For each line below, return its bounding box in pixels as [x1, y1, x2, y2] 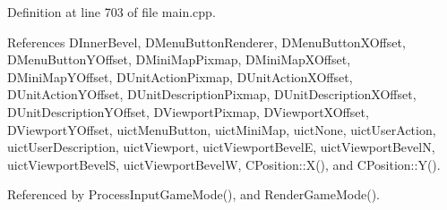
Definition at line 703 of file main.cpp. [7, 3, 216, 21]
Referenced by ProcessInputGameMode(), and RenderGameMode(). [7, 185, 381, 204]
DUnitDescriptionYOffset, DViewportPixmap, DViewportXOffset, [7, 102, 369, 121]
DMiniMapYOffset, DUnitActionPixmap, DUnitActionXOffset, [7, 67, 353, 86]
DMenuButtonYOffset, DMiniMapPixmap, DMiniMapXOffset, [7, 50, 351, 69]
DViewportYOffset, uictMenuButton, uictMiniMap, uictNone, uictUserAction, [7, 120, 436, 139]
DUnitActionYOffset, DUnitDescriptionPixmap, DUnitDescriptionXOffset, [7, 85, 417, 104]
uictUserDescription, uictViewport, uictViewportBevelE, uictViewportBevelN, [7, 138, 435, 156]
